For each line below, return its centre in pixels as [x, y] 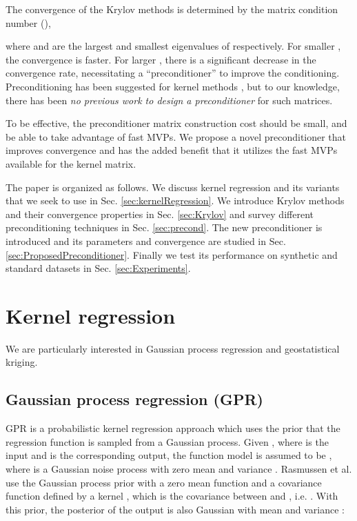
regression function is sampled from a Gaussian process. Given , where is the [167, 441]
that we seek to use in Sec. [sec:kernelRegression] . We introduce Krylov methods [175, 200]
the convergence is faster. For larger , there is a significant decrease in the [161, 59]
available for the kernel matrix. [71, 163]
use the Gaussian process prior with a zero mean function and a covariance [164, 482]
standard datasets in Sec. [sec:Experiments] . [98, 268]
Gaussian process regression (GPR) [134, 399]
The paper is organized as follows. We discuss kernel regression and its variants [173, 187]
